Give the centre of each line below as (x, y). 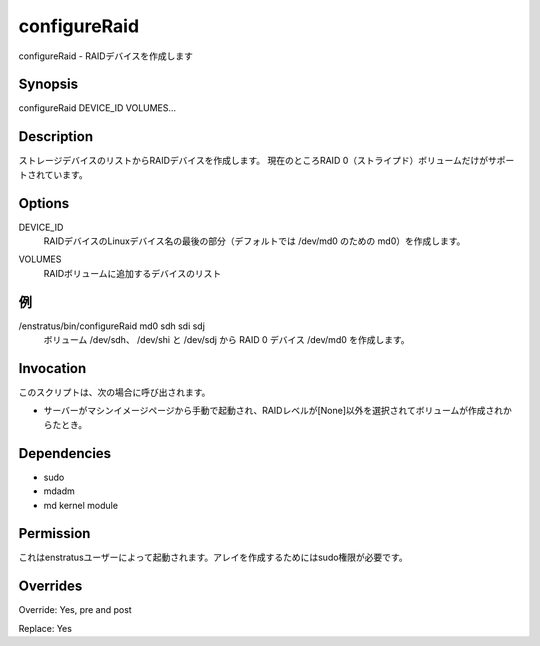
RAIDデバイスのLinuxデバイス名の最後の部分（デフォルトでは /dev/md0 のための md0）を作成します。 (254, 241)
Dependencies (65, 453)
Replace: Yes (45, 628)
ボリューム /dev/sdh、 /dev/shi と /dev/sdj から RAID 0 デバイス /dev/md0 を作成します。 (226, 340)
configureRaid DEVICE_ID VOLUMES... (97, 108)
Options (44, 203)
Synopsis (48, 84)
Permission (54, 533)
